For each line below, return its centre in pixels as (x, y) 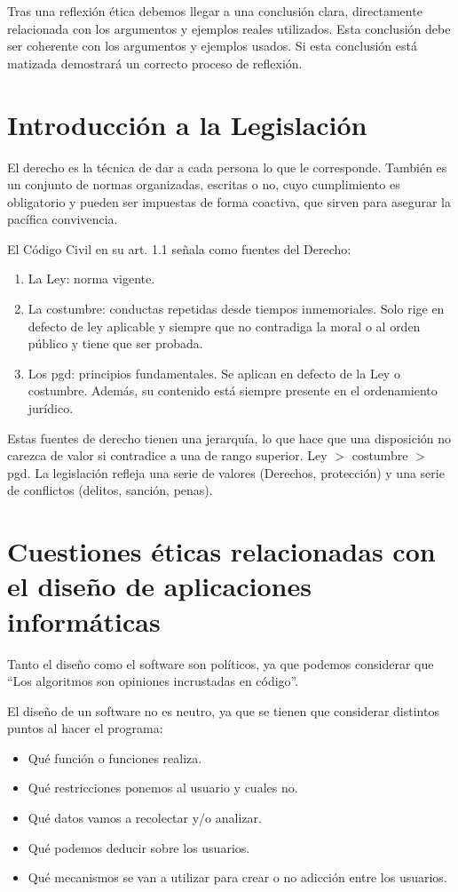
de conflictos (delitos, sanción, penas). (110, 490)
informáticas (84, 621)
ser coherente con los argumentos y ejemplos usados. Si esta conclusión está (212, 46)
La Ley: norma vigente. (91, 279)
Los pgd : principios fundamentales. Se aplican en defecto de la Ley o (214, 373)
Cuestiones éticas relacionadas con (221, 551)
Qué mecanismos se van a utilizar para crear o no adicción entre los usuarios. (237, 877)
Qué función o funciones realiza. (115, 757)
